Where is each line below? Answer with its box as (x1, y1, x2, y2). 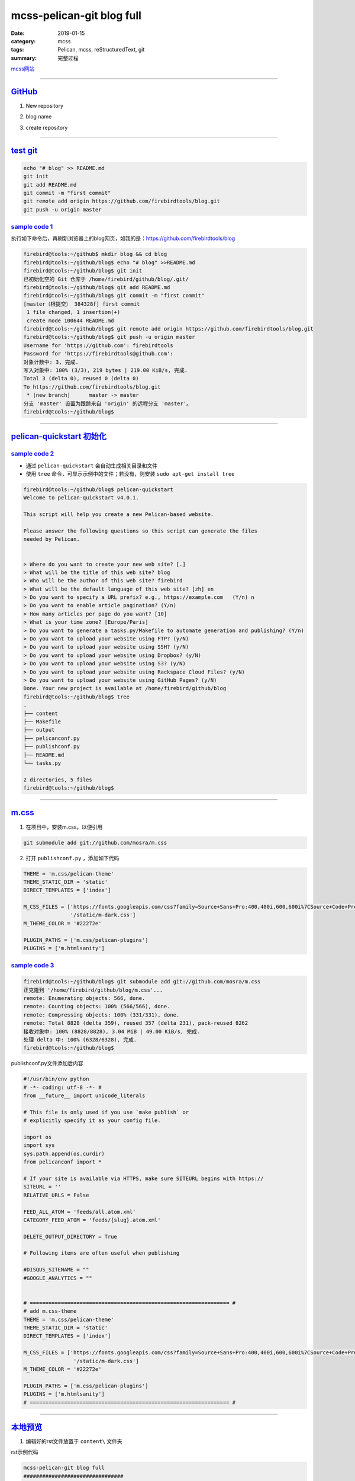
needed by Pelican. (23, 536, 80, 543)
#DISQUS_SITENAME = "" (23, 1267, 89, 1273)
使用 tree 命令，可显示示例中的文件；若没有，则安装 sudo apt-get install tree (25, 470, 235, 477)
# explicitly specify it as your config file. (23, 1117, 161, 1124)
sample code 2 (11, 450, 54, 458)
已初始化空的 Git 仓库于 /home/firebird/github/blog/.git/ (23, 275, 189, 283)
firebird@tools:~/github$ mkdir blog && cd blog (23, 251, 167, 258)
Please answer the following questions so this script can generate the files (23, 527, 257, 534)
